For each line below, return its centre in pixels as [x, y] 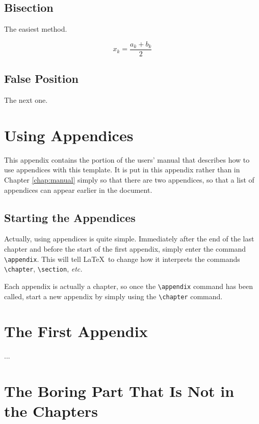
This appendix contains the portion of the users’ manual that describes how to [127, 159]
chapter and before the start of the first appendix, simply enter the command [125, 248]
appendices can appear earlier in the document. [78, 189]
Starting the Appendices [70, 217]
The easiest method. [36, 29]
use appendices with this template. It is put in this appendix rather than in [122, 170]
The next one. [26, 100]
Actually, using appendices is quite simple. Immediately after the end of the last [129, 239]
